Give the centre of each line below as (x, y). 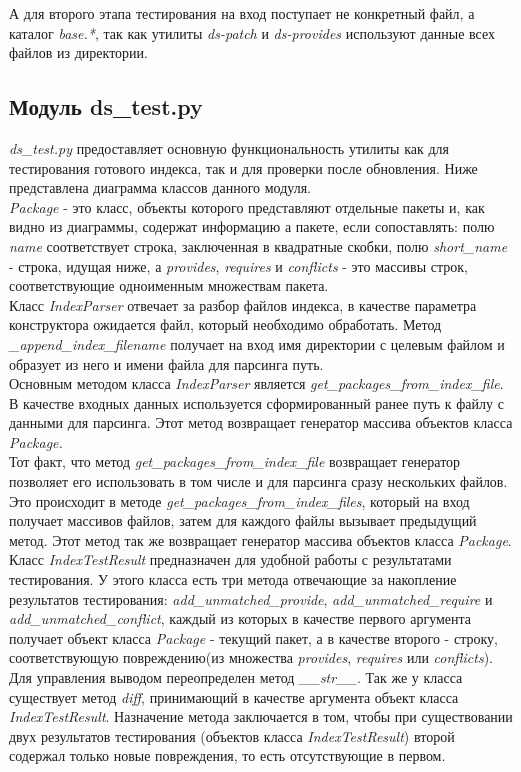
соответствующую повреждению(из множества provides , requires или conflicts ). (251, 657)
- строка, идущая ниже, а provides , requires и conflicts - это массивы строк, (238, 265)
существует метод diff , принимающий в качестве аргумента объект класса (234, 696)
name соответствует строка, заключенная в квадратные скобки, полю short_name (258, 245)
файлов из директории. (78, 52)
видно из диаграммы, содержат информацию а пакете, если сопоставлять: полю (252, 226)
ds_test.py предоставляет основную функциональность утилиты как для (229, 147)
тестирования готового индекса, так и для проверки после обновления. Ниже (243, 167)
